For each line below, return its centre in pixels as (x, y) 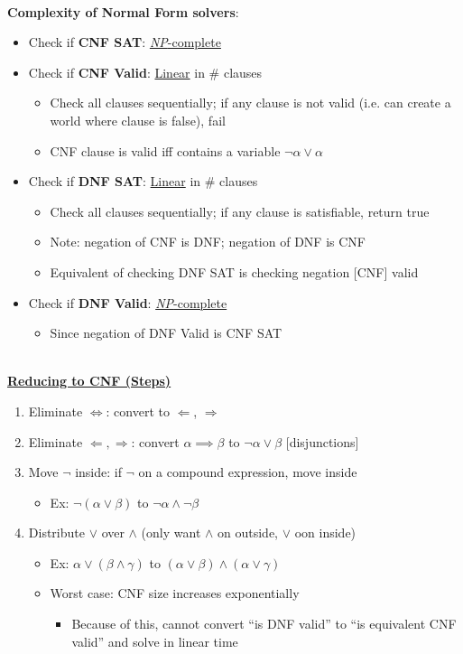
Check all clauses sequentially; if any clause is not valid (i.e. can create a (250, 103)
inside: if (98, 472)
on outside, (248, 533)
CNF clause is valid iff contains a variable (165, 150)
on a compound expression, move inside (248, 472)
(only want (171, 533)
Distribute (56, 533)
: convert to (138, 411)
